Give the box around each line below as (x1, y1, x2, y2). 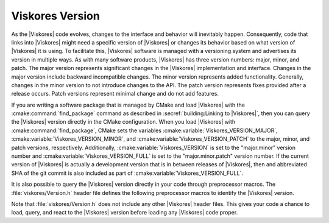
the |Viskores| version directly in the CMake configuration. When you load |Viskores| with (11, 118, 236, 126)
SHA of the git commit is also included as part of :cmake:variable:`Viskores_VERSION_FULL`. (11, 169, 244, 177)
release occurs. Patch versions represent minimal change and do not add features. (11, 90, 219, 97)
